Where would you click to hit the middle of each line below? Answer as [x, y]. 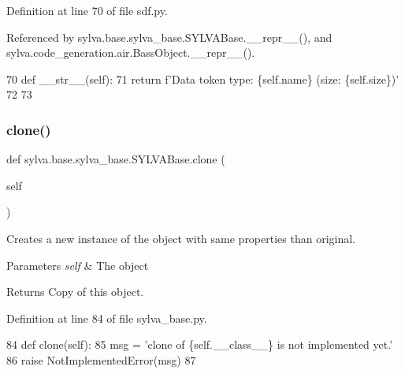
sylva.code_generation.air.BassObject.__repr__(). [131, 52]
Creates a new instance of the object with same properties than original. [181, 238]
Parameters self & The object [78, 265]
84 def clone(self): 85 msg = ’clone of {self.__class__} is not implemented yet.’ [200, 344]
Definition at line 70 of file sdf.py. [87, 10]
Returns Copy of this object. [75, 292]
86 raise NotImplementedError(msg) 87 [101, 359]
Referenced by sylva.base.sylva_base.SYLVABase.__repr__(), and [169, 37]
